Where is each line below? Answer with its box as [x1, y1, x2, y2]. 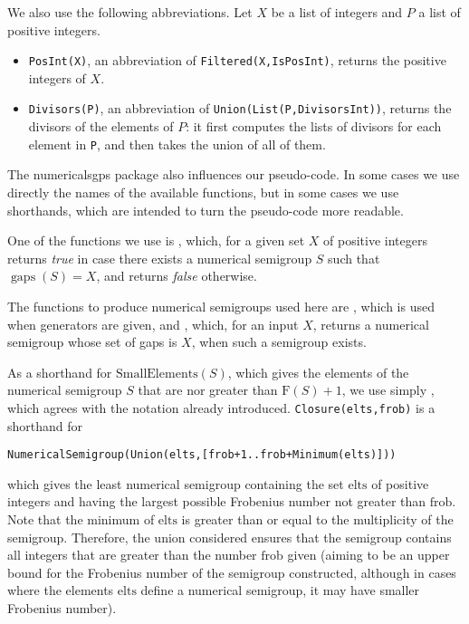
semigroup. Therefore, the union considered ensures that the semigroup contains [7, 527, 452, 546]
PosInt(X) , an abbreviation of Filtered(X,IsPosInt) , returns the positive [28, 51, 446, 70]
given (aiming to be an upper [287, 545, 450, 564]
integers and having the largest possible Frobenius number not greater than [7, 492, 426, 511]
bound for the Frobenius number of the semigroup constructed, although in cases [7, 562, 456, 581]
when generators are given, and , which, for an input [7, 314, 299, 333]
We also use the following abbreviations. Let [7, 3, 253, 21]
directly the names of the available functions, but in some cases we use [7, 182, 399, 201]
